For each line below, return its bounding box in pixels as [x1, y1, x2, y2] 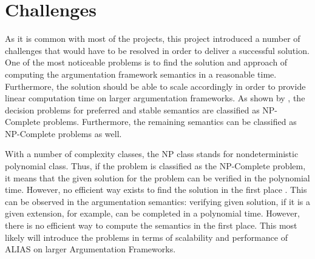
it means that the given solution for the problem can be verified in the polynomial [5, 171, 310, 184]
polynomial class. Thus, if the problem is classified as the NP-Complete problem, [5, 160, 306, 172]
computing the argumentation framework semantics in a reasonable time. [5, 67, 277, 80]
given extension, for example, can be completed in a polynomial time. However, [5, 207, 300, 220]
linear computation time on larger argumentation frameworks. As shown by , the [5, 92, 305, 104]
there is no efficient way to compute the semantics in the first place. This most [5, 219, 297, 232]
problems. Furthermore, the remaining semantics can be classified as [42, 115, 297, 128]
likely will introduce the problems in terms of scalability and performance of [5, 230, 288, 243]
